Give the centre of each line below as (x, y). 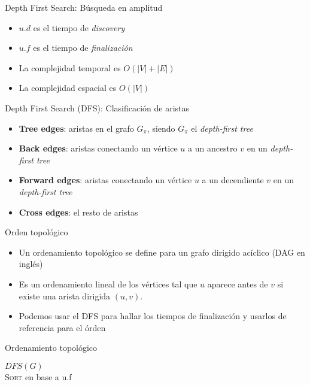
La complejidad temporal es (70, 67)
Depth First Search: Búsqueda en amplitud (84, 7)
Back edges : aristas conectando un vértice (98, 148)
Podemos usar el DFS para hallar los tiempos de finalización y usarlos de (153, 316)
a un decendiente (233, 180)
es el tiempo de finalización (83, 48)
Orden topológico (37, 232)
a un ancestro (212, 148)
